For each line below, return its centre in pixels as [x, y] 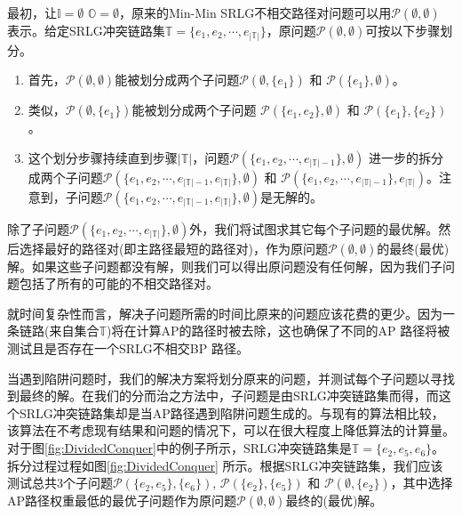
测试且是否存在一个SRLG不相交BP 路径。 [128, 348]
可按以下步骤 [403, 30]
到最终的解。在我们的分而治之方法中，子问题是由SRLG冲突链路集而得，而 [223, 396]
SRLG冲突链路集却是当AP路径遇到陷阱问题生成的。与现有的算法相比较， [231, 412]
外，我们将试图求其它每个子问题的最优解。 [314, 228]
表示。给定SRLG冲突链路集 [86, 30]
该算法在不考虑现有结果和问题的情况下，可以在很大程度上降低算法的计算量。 [231, 430]
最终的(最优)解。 [334, 501]
